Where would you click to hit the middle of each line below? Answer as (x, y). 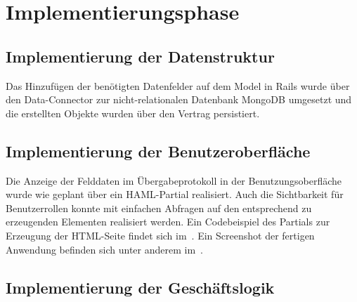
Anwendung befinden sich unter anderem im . (104, 249)
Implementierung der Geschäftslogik (140, 287)
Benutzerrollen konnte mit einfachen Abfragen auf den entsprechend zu (159, 208)
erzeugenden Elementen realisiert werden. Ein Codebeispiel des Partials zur (168, 222)
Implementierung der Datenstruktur (140, 56)
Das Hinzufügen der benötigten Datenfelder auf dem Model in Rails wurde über (178, 85)
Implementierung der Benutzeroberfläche (158, 151)
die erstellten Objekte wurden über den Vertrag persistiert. (133, 113)
